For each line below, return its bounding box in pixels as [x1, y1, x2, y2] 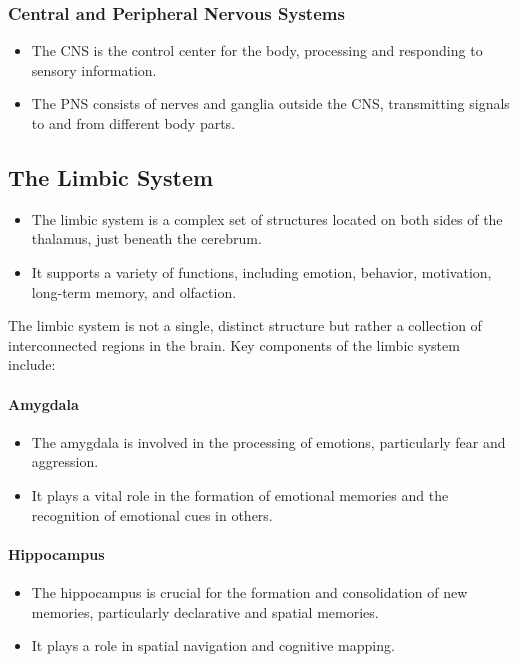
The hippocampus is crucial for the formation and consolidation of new [31, 581, 468, 602]
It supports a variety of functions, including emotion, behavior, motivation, [31, 261, 492, 282]
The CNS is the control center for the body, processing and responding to [31, 40, 483, 61]
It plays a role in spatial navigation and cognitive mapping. [31, 635, 395, 656]
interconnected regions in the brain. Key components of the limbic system [8, 334, 460, 355]
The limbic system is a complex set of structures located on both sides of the [31, 208, 503, 229]
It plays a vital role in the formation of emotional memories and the [31, 484, 449, 505]
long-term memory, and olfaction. [31, 281, 237, 302]
